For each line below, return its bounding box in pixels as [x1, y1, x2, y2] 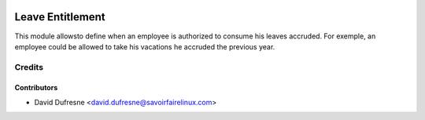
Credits [14, 61, 43, 72]
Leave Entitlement [14, 10, 105, 24]
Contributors [14, 83, 58, 93]
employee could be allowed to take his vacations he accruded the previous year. [14, 42, 275, 51]
